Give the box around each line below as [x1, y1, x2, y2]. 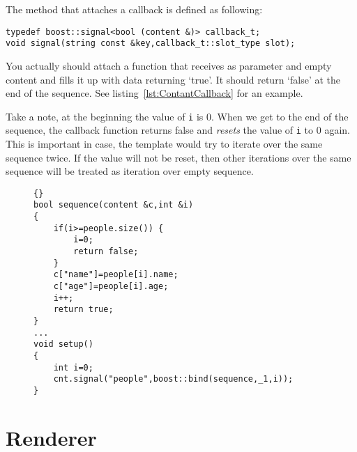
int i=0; [53, 362, 93, 373]
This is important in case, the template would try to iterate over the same [6, 137, 323, 150]
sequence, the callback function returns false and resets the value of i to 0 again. [6, 123, 350, 137]
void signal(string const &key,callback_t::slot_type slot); [6, 38, 296, 49]
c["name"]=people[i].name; [53, 270, 178, 280]
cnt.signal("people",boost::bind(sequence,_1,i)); [53, 374, 294, 384]
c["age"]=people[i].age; [53, 281, 169, 292]
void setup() [33, 339, 93, 350]
